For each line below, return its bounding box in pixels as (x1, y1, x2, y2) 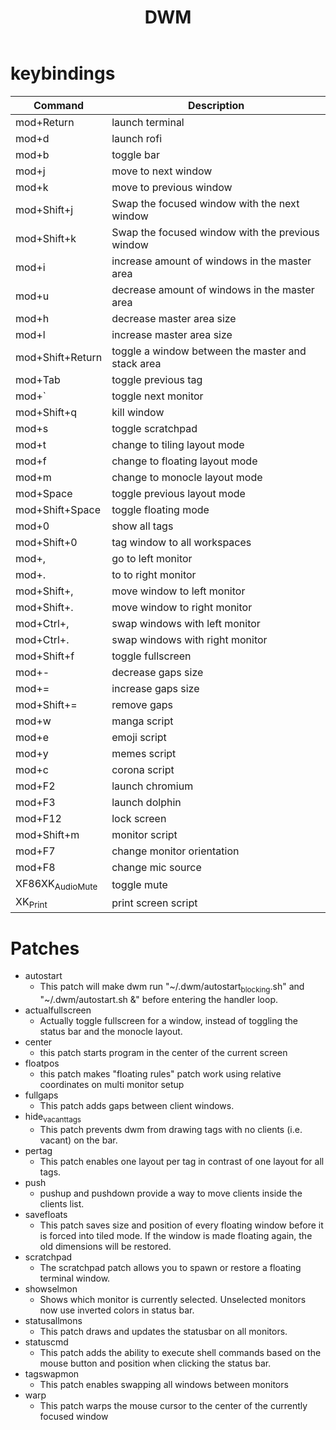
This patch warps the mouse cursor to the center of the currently (39, 1399, 308, 1411)
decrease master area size (111, 311, 237, 325)
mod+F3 (15, 795, 56, 809)
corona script (111, 762, 175, 776)
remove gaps (111, 697, 173, 711)
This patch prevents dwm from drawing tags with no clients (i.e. (39, 1123, 303, 1135)
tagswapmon (24, 1367, 80, 1380)
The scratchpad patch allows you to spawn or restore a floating (39, 1261, 302, 1273)
